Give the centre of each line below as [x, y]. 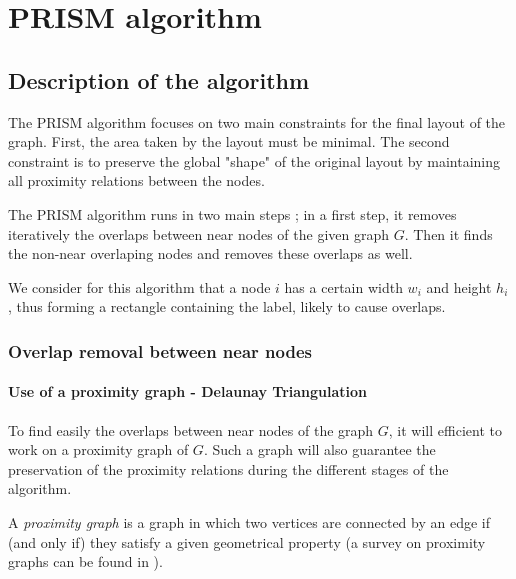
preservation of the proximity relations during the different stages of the [228, 468]
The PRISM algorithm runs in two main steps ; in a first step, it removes [232, 213]
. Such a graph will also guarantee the [319, 449]
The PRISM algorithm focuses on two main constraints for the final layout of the [257, 121]
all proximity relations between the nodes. [136, 180]
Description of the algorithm [159, 79]
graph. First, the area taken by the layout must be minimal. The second [229, 141]
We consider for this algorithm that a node [139, 286]
